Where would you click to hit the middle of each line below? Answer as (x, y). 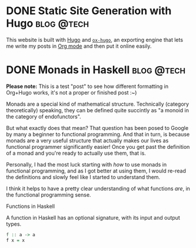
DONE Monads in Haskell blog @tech (96, 70)
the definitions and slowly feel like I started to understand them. (83, 177)
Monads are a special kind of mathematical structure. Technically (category (98, 104)
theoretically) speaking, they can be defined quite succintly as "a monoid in (98, 110)
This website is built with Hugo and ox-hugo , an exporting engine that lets (95, 40)
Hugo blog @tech (48, 23)
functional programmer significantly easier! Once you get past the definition (98, 146)
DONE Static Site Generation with (89, 11)
